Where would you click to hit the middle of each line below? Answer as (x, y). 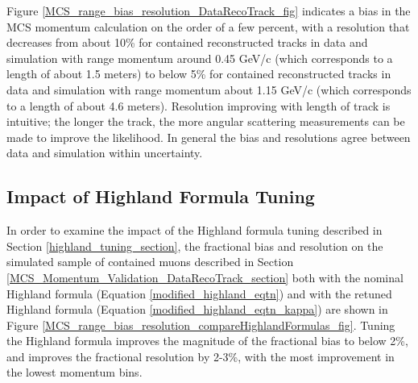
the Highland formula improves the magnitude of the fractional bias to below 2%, (207, 341)
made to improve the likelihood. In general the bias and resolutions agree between (209, 137)
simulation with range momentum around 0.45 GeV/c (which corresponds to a (200, 58)
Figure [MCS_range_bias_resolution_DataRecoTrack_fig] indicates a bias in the (209, 10)
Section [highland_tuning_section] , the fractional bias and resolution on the (195, 246)
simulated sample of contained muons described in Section (150, 262)
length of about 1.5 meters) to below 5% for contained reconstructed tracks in (199, 74)
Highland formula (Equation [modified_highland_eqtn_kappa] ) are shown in (197, 309)
